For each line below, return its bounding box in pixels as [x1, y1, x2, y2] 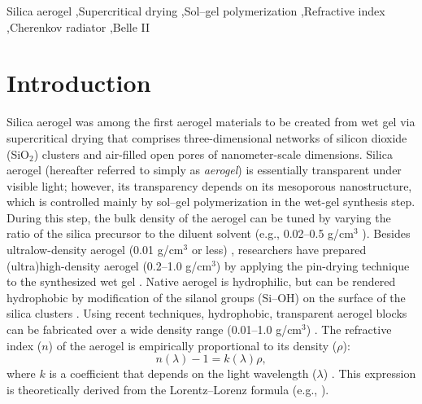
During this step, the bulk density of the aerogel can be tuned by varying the [7, 209, 391, 226]
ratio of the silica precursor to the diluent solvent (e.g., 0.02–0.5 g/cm [7, 225, 354, 242]
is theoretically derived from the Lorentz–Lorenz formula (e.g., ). [7, 380, 329, 397]
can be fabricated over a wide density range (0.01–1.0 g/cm [7, 321, 302, 338]
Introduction [7, 66, 151, 99]
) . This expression [323, 365, 416, 382]
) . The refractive [306, 321, 392, 338]
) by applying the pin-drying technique [215, 257, 410, 274]
